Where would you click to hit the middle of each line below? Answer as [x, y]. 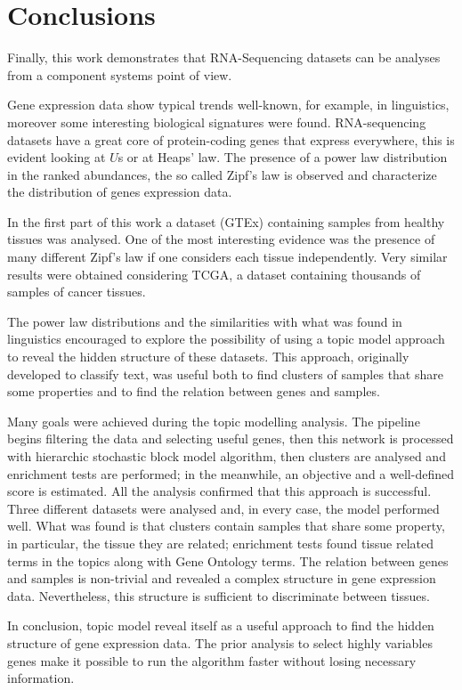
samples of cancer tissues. [77, 292]
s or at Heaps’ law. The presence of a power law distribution [283, 157]
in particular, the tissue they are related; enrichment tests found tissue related [221, 543]
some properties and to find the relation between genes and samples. [194, 391]
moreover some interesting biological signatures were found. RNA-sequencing [217, 122]
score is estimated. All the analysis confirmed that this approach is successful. [219, 491]
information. [41, 678]
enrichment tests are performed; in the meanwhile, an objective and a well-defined [231, 473]
